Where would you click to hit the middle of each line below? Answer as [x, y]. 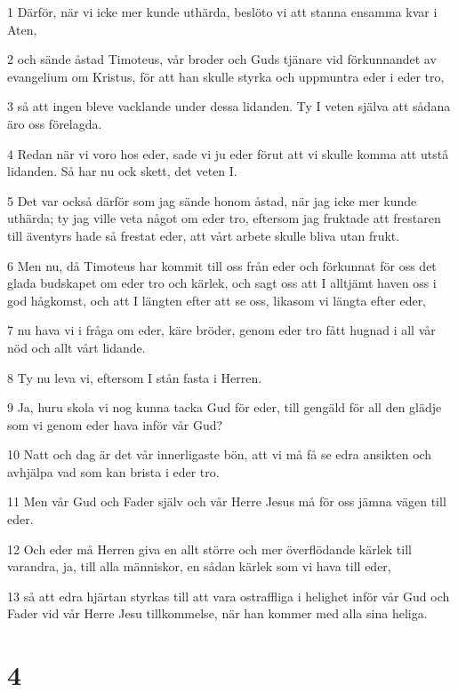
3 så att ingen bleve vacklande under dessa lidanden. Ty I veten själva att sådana [229, 106]
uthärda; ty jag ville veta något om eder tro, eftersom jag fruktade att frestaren [224, 218]
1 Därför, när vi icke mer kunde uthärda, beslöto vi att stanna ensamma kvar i [222, 12]
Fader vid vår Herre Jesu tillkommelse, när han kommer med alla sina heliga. [217, 613]
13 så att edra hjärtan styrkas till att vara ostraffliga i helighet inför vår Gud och [229, 596]
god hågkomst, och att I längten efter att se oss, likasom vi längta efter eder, [217, 300]
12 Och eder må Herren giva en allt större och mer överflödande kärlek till [209, 549]
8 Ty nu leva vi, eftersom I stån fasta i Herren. [135, 377]
